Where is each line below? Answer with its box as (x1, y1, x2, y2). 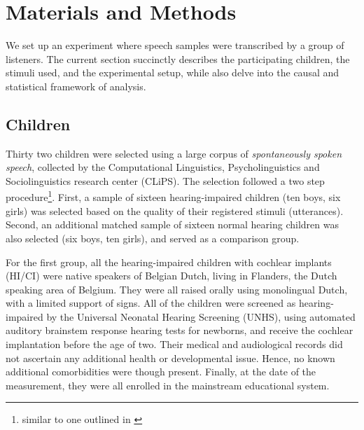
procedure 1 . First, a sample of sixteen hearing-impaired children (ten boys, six (6, 188, 341, 204)
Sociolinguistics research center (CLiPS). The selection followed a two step (6, 173, 325, 188)
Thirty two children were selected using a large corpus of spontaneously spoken (6, 146, 342, 160)
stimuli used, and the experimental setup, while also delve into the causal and (6, 65, 339, 80)
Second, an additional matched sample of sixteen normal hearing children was (6, 217, 339, 232)
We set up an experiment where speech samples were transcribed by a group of (6, 38, 344, 53)
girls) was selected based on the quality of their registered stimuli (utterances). (6, 203, 344, 218)
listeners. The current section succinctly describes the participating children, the (6, 51, 350, 66)
